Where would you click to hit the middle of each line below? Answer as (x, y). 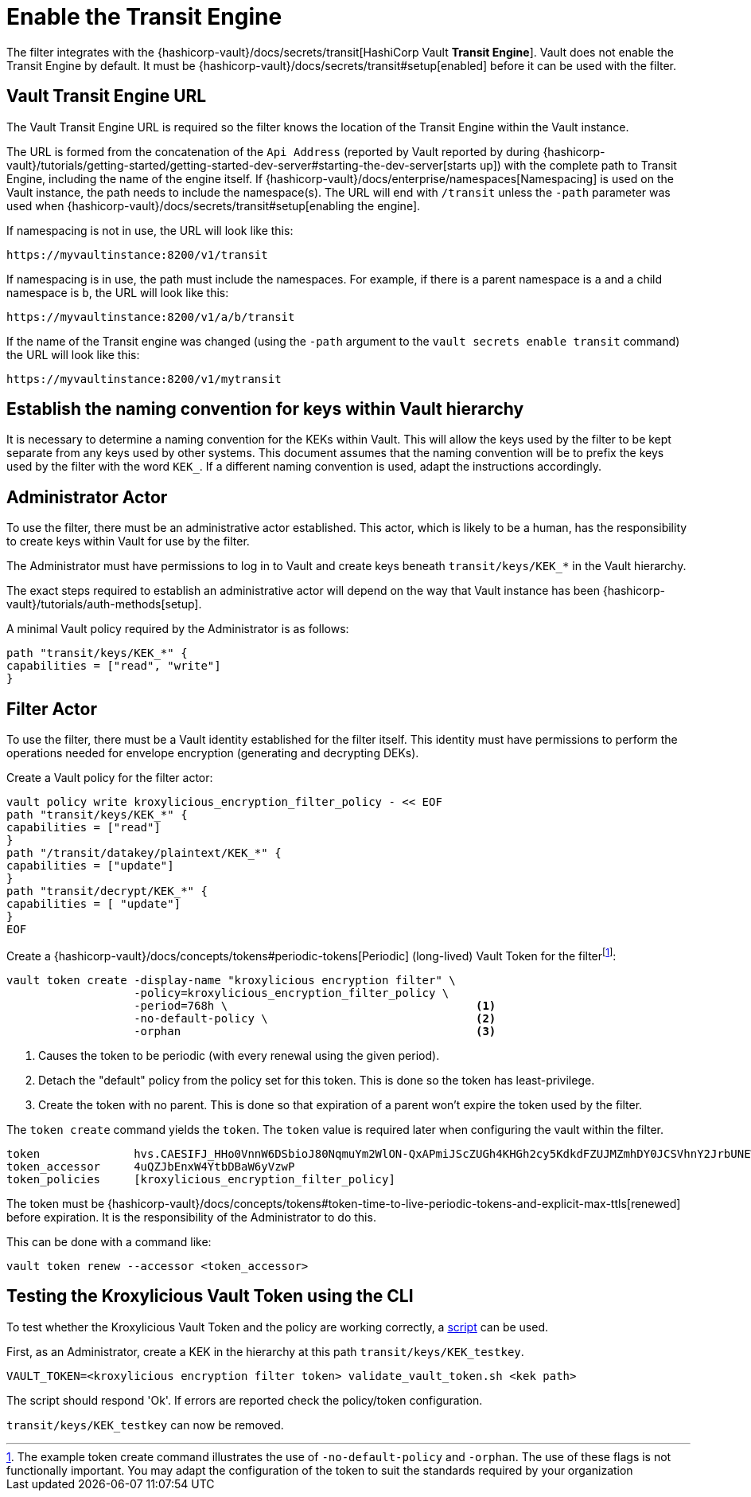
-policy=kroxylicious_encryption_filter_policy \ (292, 993)
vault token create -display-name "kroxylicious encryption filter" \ (231, 980)
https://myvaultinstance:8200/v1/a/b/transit (151, 317)
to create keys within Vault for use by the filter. (128, 541)
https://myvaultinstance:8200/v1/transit (137, 254)
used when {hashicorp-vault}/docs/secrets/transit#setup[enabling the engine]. (214, 205)
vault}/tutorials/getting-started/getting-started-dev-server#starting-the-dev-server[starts (241, 165)
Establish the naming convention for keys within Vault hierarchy (265, 409)
